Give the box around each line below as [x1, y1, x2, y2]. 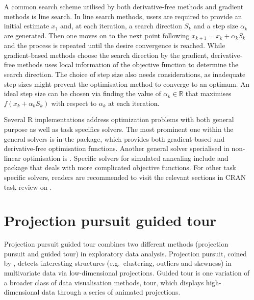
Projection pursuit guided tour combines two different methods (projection [4, 239, 229, 249]
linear [4, 152, 21, 163]
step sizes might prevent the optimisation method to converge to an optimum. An [4, 78, 250, 89]
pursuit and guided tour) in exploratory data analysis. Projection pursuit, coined [4, 248, 247, 258]
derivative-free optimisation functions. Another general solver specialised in [4, 143, 229, 153]
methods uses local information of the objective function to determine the [17, 59, 238, 70]
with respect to [51, 98, 97, 108]
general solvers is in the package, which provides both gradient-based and [4, 133, 225, 144]
